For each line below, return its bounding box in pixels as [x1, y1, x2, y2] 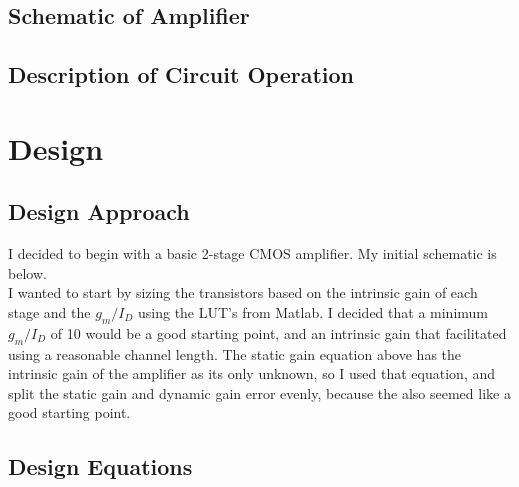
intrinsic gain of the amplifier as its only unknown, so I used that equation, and [8, 363, 496, 384]
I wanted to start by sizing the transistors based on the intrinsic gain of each [8, 282, 478, 303]
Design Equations [8, 451, 193, 482]
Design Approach [8, 196, 190, 227]
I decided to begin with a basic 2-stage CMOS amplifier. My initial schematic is [8, 243, 497, 264]
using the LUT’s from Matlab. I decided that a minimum [138, 301, 489, 322]
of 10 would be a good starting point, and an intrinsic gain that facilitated [50, 322, 507, 343]
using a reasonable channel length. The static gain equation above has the [8, 343, 462, 364]
